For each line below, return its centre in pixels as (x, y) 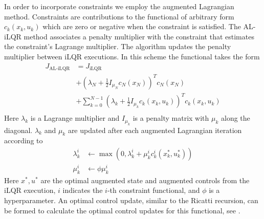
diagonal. (18, 130)
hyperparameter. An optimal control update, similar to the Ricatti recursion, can (131, 200)
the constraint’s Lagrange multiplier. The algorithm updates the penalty (118, 46)
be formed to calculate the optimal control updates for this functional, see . (122, 210)
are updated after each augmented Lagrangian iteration (155, 130)
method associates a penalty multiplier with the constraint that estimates (139, 36)
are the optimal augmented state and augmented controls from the (145, 180)
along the (236, 118)
